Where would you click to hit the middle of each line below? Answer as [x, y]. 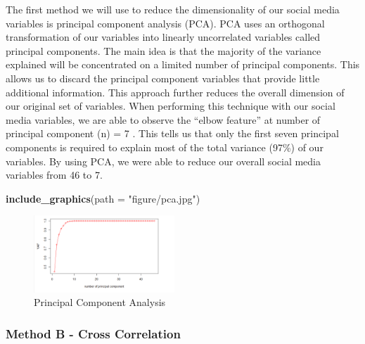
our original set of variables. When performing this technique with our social [171, 106]
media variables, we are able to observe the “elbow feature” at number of [163, 119]
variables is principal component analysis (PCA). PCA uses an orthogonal [165, 23]
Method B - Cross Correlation [93, 333]
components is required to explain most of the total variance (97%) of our [165, 147]
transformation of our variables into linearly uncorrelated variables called [163, 37]
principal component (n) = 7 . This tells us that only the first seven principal [172, 133]
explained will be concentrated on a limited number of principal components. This [183, 64]
